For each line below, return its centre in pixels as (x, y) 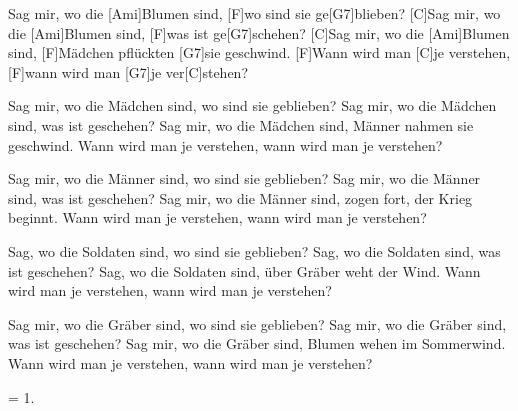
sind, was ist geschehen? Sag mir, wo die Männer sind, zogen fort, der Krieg (240, 197)
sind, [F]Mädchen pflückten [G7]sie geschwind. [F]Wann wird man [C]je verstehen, (259, 52)
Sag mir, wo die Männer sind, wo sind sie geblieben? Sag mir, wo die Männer (244, 178)
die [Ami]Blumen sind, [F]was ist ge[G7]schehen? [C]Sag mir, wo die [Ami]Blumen (259, 32)
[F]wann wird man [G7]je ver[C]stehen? (128, 71)
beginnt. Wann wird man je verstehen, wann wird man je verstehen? (217, 217)
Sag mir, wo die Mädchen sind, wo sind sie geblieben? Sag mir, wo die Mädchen (252, 105)
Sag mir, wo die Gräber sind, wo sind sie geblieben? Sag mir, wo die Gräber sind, (257, 323)
